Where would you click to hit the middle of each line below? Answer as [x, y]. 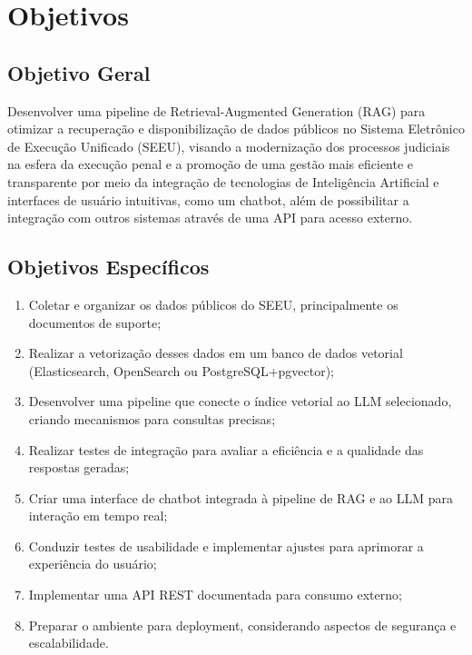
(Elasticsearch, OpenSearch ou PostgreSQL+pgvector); [182, 370]
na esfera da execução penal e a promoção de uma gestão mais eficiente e [211, 164]
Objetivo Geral [79, 72]
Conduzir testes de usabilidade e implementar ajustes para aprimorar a [226, 546]
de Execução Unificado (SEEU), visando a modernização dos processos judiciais [229, 146]
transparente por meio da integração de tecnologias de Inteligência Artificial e [223, 181]
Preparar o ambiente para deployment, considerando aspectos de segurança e [242, 625]
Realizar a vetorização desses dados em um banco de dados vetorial [216, 353]
